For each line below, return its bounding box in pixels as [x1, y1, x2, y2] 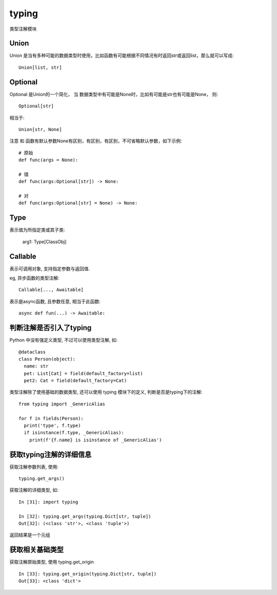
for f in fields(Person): [18, 415, 84, 421]
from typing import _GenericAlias [18, 401, 105, 407]
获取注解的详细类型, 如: [9, 487, 59, 493]
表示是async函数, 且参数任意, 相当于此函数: [9, 298, 101, 304]
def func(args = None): [18, 157, 78, 163]
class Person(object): [18, 356, 76, 362]
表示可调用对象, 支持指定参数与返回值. [9, 265, 90, 272]
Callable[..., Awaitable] [18, 287, 84, 293]
